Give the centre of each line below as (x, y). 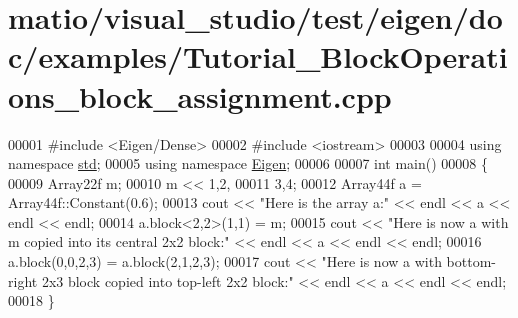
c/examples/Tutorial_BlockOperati (258, 56)
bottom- (471, 261)
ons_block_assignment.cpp (200, 95)
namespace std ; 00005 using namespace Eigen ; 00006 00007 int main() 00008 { (248, 163)
